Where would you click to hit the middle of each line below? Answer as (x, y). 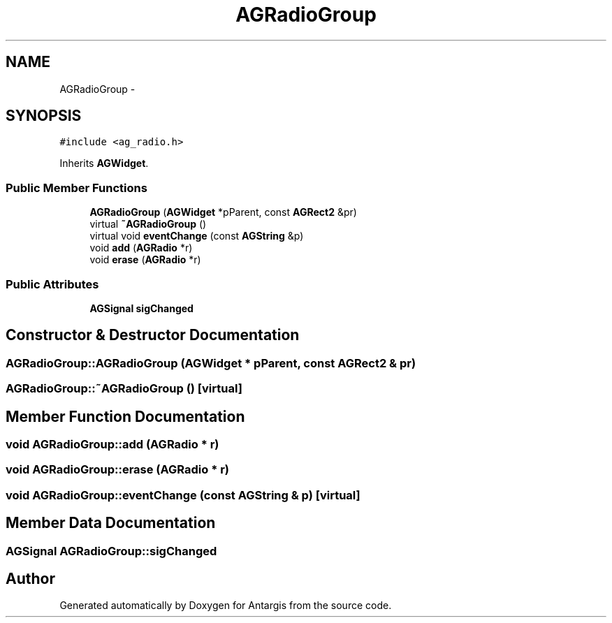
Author (30, 579)
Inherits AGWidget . (104, 163)
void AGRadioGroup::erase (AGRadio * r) (118, 470)
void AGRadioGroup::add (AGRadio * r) (112, 444)
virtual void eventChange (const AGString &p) (197, 236)
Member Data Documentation (111, 523)
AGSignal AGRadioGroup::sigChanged (111, 551)
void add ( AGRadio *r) (141, 248)
